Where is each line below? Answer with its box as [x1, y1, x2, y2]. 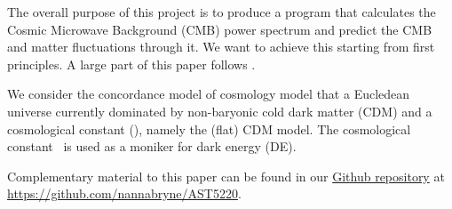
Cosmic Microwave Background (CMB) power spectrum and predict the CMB [7, 20, 432, 38]
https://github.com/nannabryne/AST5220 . [7, 184, 242, 203]
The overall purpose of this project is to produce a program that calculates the [7, 3, 436, 20]
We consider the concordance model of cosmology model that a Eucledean [7, 84, 410, 103]
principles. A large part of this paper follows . [7, 54, 256, 73]
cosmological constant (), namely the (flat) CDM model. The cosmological [7, 119, 411, 138]
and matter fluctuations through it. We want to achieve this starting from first [7, 37, 435, 56]
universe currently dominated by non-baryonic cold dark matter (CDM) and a [7, 101, 432, 120]
